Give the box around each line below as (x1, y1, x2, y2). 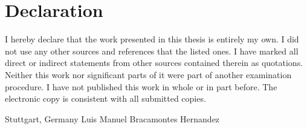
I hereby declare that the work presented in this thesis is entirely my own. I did (5, 33, 299, 45)
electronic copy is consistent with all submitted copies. (5, 92, 206, 105)
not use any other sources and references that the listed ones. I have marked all (5, 44, 299, 57)
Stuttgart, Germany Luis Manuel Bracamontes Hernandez (5, 112, 220, 125)
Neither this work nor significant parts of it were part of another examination (5, 68, 292, 81)
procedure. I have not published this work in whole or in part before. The (5, 80, 277, 93)
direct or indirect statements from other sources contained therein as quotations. (5, 56, 303, 69)
